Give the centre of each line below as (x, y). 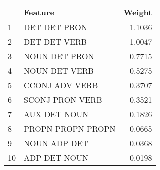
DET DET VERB (56, 42)
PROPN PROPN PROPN (70, 129)
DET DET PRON (56, 27)
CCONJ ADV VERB (61, 85)
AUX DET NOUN (56, 114)
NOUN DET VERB (59, 71)
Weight (138, 12)
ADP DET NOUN (56, 158)
